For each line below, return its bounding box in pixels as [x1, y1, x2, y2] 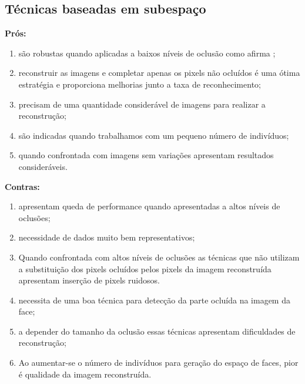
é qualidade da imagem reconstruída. [18, 368, 152, 380]
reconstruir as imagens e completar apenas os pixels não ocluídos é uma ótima [18, 66, 300, 79]
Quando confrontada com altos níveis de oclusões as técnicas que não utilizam [18, 251, 300, 263]
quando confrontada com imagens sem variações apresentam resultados [18, 149, 274, 161]
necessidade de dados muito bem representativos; [18, 231, 195, 243]
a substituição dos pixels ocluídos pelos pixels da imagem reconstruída [18, 262, 272, 275]
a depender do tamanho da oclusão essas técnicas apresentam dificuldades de [18, 325, 296, 337]
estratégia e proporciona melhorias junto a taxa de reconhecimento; [18, 78, 261, 90]
